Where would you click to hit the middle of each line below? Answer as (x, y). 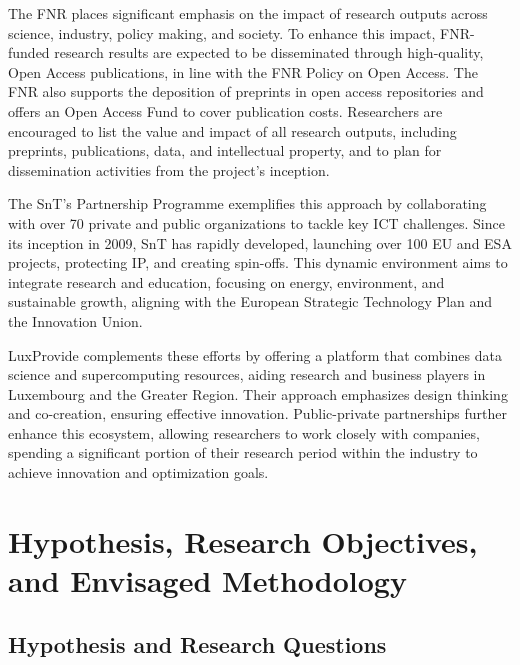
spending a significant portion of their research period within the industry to (243, 452)
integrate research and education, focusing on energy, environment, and (226, 281)
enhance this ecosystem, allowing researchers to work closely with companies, (244, 432)
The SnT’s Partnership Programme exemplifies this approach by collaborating (247, 203)
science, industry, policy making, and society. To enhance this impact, (222, 32)
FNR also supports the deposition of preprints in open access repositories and (246, 91)
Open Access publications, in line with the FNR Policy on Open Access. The (243, 71)
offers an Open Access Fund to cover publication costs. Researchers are (225, 110)
